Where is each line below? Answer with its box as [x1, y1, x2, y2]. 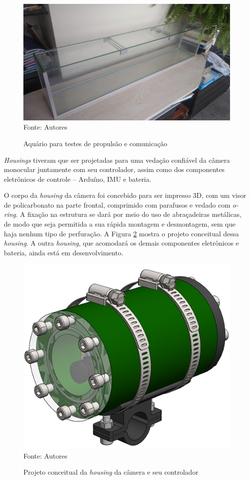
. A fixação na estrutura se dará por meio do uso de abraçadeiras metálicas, [16, 209, 242, 219]
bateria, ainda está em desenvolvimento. [4, 247, 123, 257]
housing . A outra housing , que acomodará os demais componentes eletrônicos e [4, 238, 239, 248]
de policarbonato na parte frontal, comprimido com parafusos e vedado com [4, 199, 231, 210]
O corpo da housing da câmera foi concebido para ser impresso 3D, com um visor [4, 190, 247, 200]
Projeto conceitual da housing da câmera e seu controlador [23, 467, 198, 477]
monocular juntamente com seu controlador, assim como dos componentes [4, 164, 225, 174]
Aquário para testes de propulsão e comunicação [23, 138, 168, 148]
